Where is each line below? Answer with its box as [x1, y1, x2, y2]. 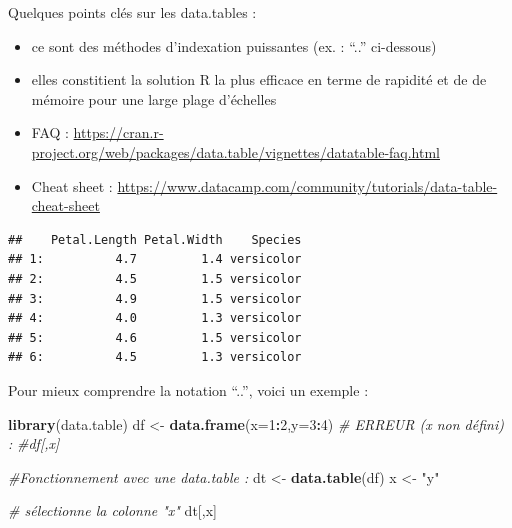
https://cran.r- [73, 122, 164, 143]
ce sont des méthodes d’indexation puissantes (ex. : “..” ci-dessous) [31, 35, 437, 56]
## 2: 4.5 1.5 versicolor [8, 271, 302, 286]
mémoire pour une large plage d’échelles [31, 88, 277, 109]
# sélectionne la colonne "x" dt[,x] [8, 500, 217, 521]
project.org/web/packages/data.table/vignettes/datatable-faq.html [31, 141, 441, 162]
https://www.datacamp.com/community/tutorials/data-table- [117, 175, 498, 196]
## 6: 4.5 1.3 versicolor [8, 350, 302, 365]
